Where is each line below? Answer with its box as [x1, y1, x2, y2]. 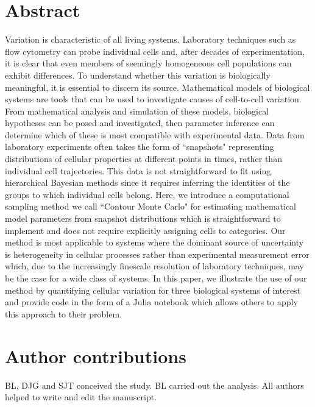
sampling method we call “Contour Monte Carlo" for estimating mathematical [5, 200, 296, 213]
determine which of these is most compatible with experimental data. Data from [5, 128, 305, 141]
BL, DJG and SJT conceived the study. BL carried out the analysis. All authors [5, 378, 304, 391]
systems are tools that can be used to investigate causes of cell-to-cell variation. [5, 93, 302, 105]
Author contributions [5, 343, 186, 368]
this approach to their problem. [5, 307, 122, 320]
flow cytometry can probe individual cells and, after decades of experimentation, [5, 44, 305, 57]
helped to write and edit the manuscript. [5, 391, 157, 403]
